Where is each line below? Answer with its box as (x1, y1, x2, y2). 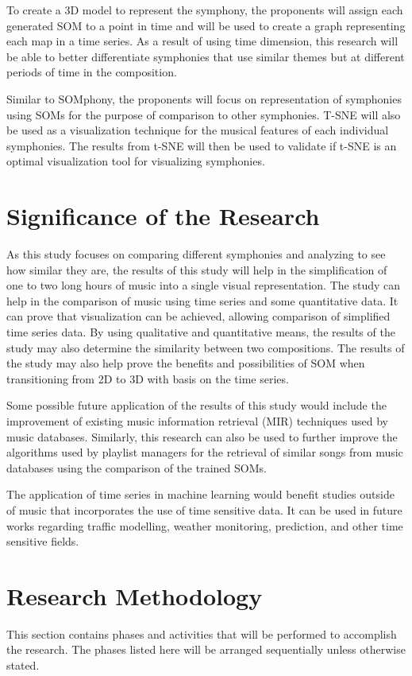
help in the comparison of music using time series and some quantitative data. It (6, 292, 399, 309)
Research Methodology (6, 579, 263, 612)
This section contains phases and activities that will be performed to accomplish (6, 625, 397, 642)
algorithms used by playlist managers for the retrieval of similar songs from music (6, 444, 403, 460)
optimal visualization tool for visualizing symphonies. (6, 153, 265, 169)
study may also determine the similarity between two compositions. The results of (6, 339, 405, 355)
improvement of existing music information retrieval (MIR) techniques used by (6, 413, 388, 429)
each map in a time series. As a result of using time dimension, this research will (6, 33, 399, 49)
